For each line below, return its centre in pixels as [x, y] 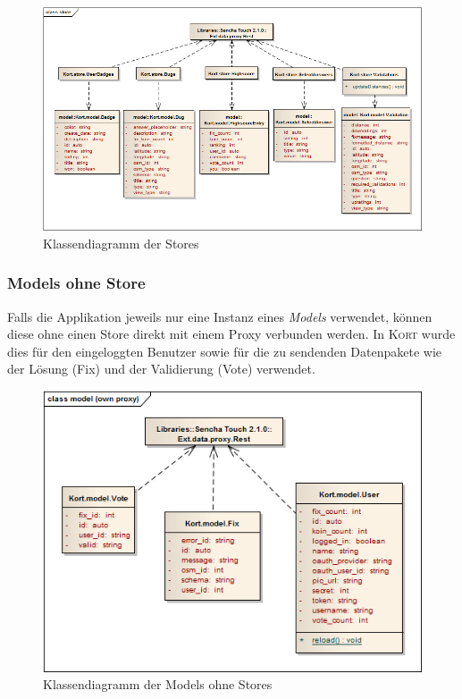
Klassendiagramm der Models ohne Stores [158, 684]
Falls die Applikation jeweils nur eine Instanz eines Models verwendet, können [220, 316]
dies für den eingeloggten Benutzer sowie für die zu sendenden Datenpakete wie [225, 351]
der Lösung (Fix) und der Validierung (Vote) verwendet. [161, 369]
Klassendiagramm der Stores [121, 243]
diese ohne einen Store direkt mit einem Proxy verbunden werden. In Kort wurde [231, 334]
